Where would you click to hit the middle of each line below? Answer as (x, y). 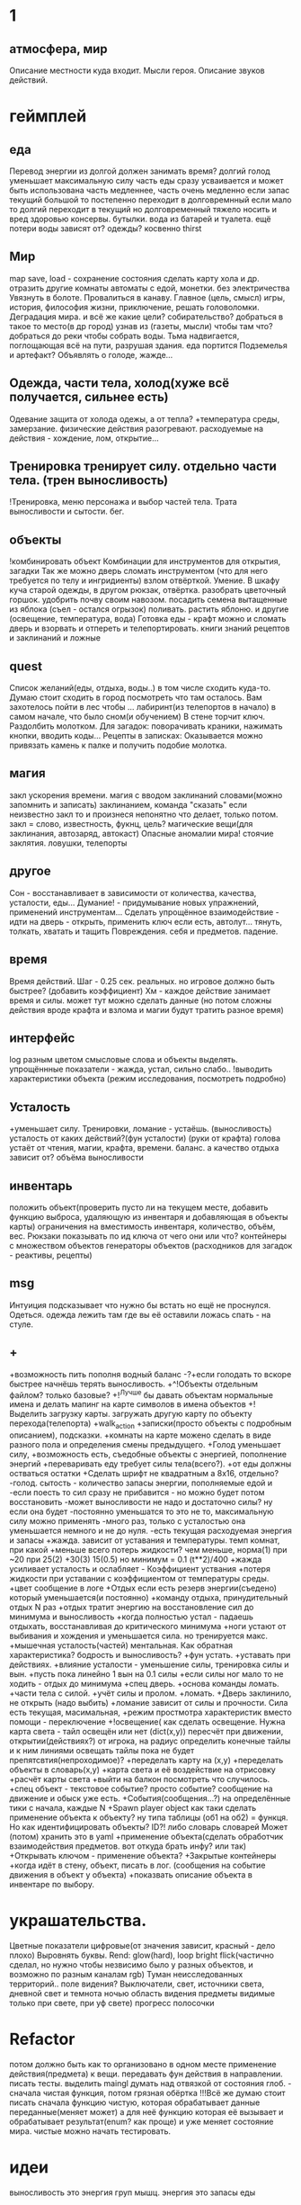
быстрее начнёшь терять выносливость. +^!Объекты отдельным (134, 1384)
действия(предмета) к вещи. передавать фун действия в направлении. (146, 2074)
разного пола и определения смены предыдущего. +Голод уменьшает (145, 1445)
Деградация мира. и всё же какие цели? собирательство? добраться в (146, 317)
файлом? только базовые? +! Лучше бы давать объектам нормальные (142, 1394)
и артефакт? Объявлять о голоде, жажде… (91, 354)
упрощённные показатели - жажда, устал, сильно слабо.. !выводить (141, 1069)
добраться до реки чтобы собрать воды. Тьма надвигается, (124, 336)
